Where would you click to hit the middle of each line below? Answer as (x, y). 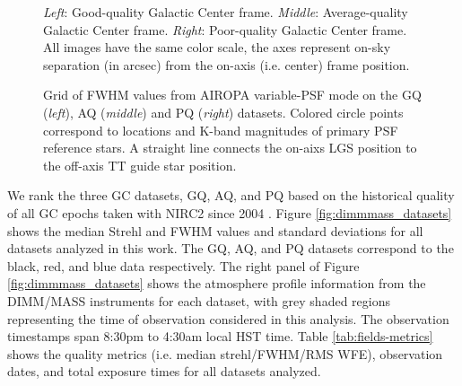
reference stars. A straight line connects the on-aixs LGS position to (230, 148)
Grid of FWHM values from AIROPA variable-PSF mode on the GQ (232, 95)
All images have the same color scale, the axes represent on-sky (217, 47)
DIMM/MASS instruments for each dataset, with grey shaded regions (199, 300)
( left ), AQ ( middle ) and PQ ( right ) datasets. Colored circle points (223, 112)
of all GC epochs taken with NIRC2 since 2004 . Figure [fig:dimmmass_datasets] (230, 212)
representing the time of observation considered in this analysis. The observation (228, 318)
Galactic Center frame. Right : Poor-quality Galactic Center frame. (225, 29)
